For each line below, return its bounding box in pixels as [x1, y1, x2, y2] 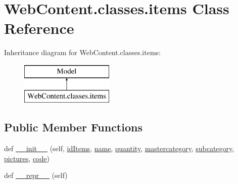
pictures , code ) [4, 153, 50, 163]
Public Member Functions [4, 119, 142, 135]
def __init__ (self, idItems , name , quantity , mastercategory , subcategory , [4, 143, 234, 154]
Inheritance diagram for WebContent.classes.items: [4, 47, 161, 58]
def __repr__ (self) [4, 170, 68, 180]
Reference [4, 18, 74, 38]
